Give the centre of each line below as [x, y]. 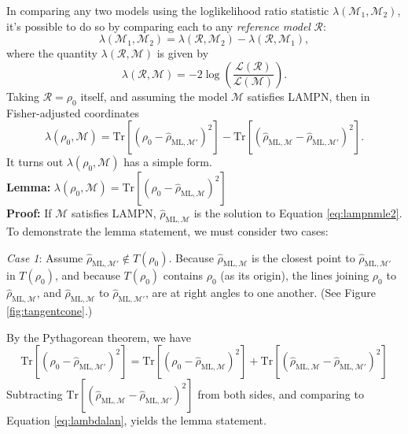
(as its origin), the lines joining [295, 275]
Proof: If [29, 213]
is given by [183, 53]
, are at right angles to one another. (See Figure [261, 293]
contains [183, 275]
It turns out [35, 162]
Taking [23, 96]
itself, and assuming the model [154, 96]
